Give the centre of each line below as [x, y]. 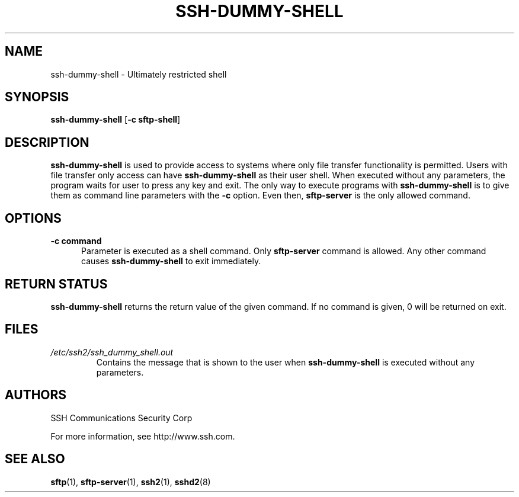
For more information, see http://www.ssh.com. [143, 436]
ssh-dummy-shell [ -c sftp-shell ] [116, 120]
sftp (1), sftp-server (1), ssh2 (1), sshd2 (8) [131, 482]
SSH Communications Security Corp [121, 418]
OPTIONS [33, 218]
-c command [76, 241]
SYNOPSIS [37, 97]
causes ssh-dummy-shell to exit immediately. [171, 261]
